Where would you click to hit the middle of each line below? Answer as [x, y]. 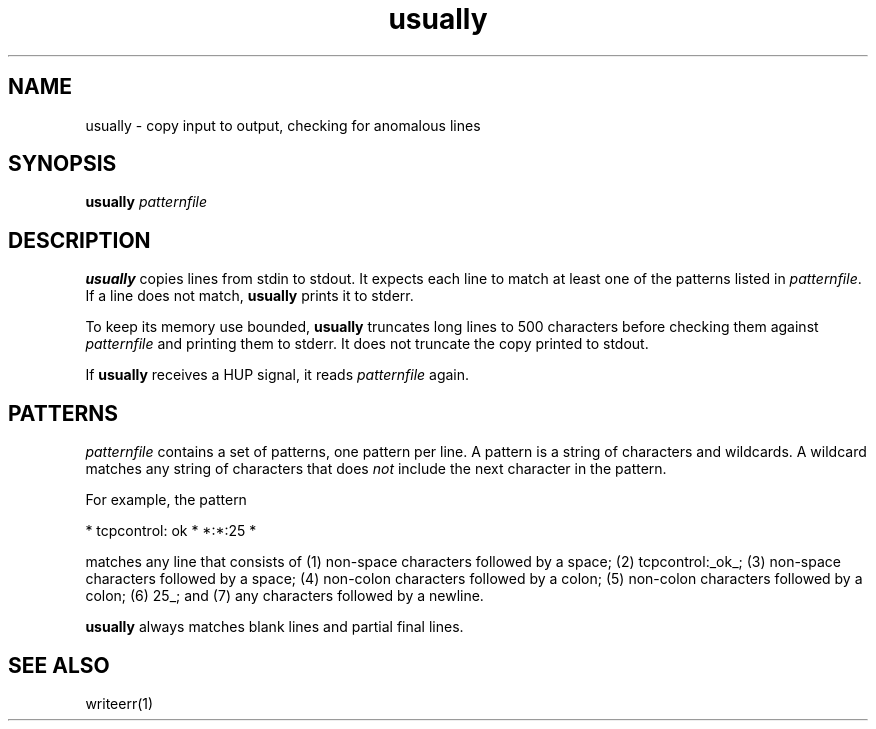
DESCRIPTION [79, 240]
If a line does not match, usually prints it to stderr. [249, 296]
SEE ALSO [59, 665]
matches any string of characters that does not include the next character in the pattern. [376, 469]
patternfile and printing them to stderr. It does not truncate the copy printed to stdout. [367, 344]
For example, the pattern [166, 500]
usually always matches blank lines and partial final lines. [274, 627]
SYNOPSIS [62, 164]
